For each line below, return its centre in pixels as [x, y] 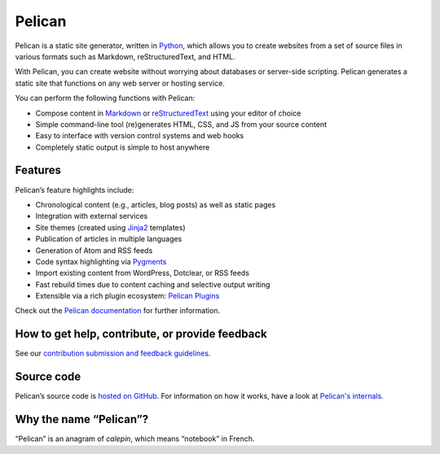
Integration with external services [92, 216]
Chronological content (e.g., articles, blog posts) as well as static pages [156, 204]
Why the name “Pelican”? [82, 419]
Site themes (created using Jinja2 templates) [110, 227]
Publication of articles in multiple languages [109, 239]
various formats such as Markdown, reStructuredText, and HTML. [125, 56]
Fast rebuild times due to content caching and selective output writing [153, 284]
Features [38, 170]
